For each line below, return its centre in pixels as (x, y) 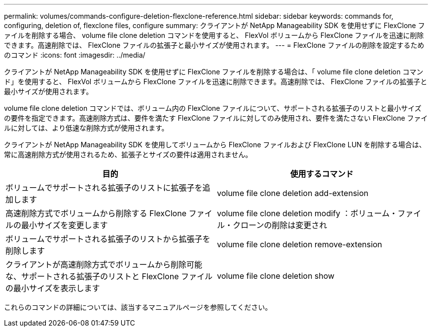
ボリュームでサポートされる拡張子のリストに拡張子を (104, 188)
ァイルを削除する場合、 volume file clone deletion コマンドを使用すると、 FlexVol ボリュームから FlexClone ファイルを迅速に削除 (214, 35)
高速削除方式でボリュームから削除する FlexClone (96, 213)
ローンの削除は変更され (284, 225)
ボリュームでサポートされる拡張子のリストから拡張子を (108, 239)
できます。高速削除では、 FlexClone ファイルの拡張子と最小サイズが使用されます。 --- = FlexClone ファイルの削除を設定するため (214, 45)
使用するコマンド (322, 174)
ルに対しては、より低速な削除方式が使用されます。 (86, 128)
